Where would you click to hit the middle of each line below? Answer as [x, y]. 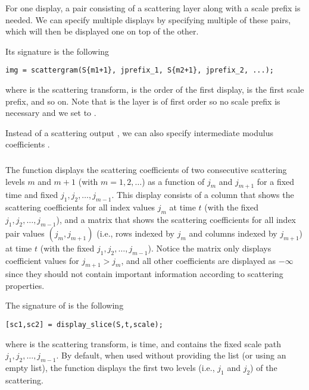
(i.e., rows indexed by [135, 233]
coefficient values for [42, 260]
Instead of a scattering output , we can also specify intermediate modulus [140, 132]
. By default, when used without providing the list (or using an [171, 355]
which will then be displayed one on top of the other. [102, 31]
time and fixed [32, 195]
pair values [25, 233]
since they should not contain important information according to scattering [144, 274]
